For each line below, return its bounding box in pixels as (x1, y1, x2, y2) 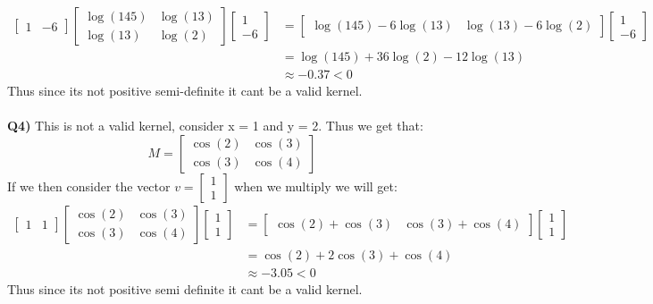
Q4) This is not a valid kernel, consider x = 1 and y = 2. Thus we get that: (7, 116, 423, 135)
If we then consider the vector (7, 176, 171, 195)
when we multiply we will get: (234, 176, 398, 195)
